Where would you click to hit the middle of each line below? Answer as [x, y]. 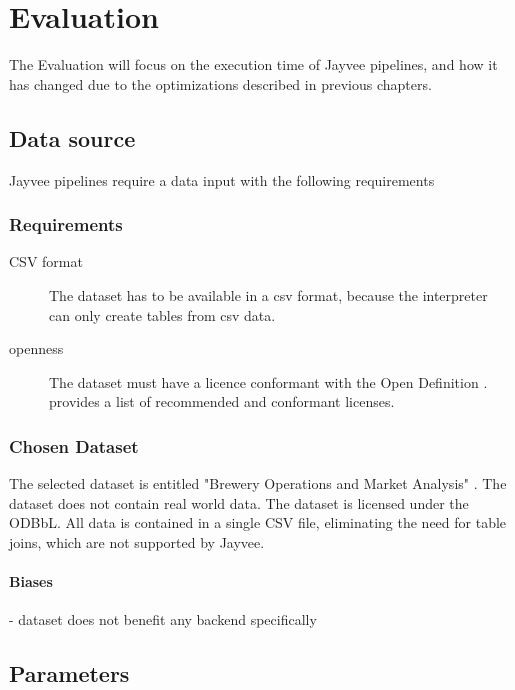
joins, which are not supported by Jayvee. [137, 541]
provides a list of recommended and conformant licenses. [222, 401]
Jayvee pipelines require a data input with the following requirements [222, 179]
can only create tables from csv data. [162, 314]
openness [36, 348]
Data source [72, 137]
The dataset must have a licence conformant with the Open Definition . [268, 381]
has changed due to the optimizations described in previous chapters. [220, 83]
